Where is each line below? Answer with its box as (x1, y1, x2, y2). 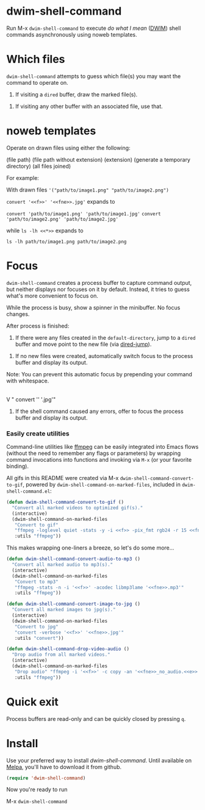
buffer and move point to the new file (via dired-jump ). (15, 340, 152, 348)
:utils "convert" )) (14, 635, 64, 641)
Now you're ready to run (6, 786, 68, 794)
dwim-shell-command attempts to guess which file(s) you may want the (6, 72, 181, 80)
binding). (6, 462, 29, 470)
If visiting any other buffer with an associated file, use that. (15, 102, 163, 110)
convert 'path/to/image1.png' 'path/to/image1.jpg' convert (6, 210, 161, 217)
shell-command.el (6, 489, 51, 495)
